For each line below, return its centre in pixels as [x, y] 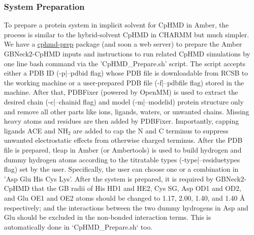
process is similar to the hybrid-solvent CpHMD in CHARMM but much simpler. [127, 34]
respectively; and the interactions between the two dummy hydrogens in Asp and [126, 207]
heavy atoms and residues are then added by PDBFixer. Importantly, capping [122, 121]
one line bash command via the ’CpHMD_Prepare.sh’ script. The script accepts [125, 63]
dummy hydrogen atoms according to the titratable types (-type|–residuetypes [122, 159]
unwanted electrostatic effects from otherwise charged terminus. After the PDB [123, 140]
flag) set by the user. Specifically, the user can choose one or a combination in [121, 169]
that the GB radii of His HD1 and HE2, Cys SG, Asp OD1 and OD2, [136, 188]
